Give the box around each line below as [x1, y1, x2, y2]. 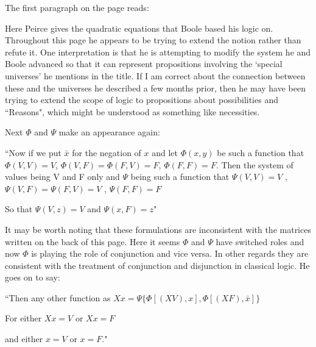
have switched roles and [216, 235, 304, 248]
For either [5, 312, 42, 324]
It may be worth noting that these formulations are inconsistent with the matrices [5, 223, 311, 235]
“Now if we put [5, 146, 61, 159]
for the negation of [72, 146, 141, 159]
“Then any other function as [5, 291, 111, 304]
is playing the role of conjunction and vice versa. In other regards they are [31, 247, 309, 260]
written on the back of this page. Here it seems [5, 235, 180, 248]
